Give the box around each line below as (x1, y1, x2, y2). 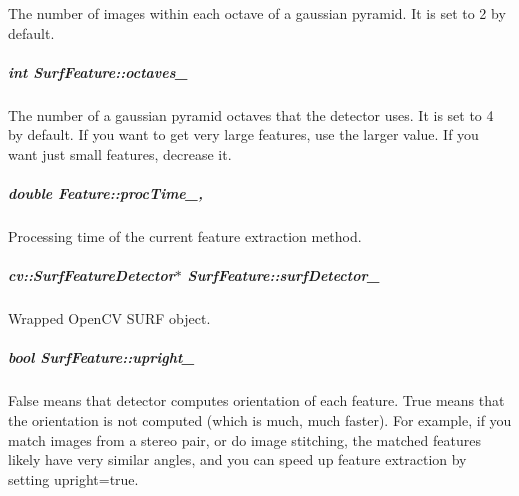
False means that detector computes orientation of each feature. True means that (8, 390, 505, 411)
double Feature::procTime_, (8, 183, 203, 204)
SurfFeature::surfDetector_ (187, 265, 380, 286)
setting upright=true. (8, 468, 139, 489)
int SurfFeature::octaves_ (8, 61, 188, 82)
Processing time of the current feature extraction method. (8, 226, 362, 247)
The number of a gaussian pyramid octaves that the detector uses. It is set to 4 (8, 104, 494, 125)
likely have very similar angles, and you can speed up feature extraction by (8, 449, 467, 470)
